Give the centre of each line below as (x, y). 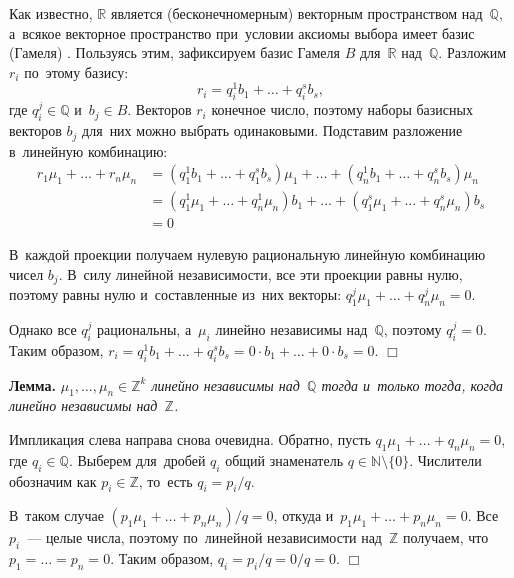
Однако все (43, 329)
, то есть (165, 480)
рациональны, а (144, 329)
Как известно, (51, 13)
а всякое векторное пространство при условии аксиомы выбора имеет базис (242, 32)
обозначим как (53, 480)
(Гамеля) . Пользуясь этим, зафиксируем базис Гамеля (175, 52)
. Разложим (472, 52)
